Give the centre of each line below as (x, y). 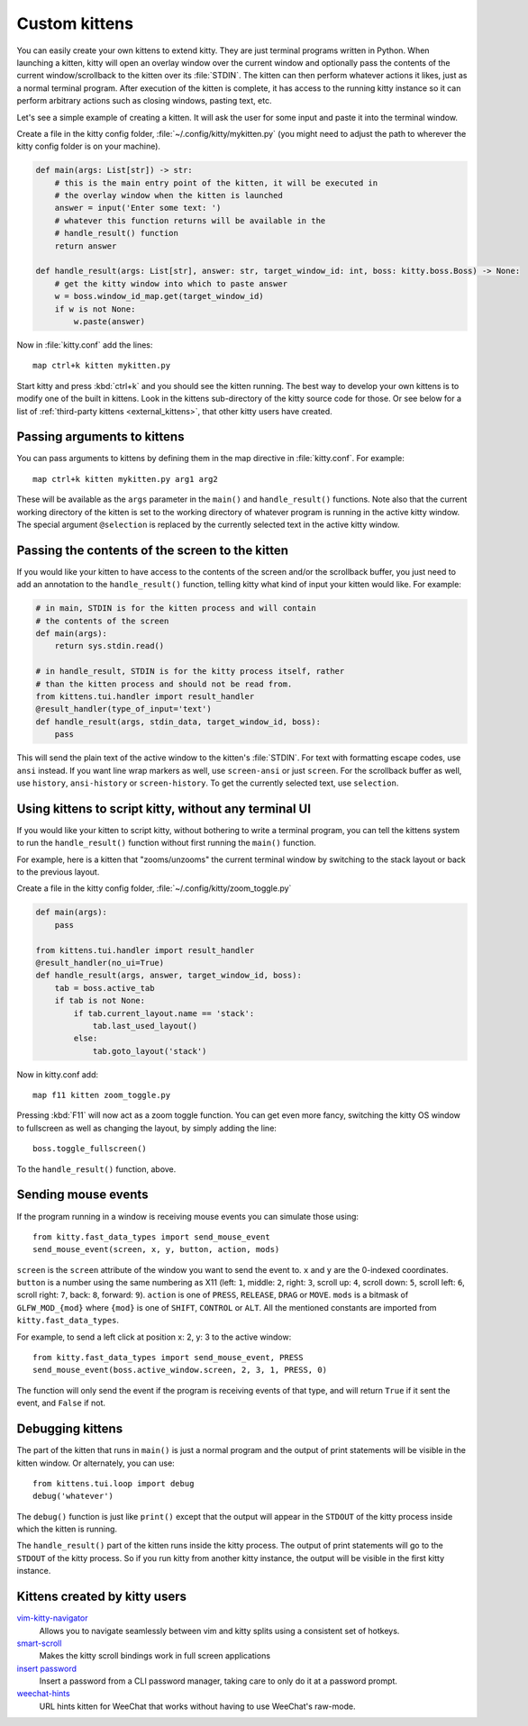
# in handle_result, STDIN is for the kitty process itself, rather (190, 672)
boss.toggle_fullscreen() (90, 1149)
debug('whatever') (73, 1496)
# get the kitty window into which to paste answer (171, 283)
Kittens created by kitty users (101, 1597)
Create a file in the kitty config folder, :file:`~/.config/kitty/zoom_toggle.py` (154, 888)
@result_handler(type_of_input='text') (123, 709)
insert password (46, 1668)
